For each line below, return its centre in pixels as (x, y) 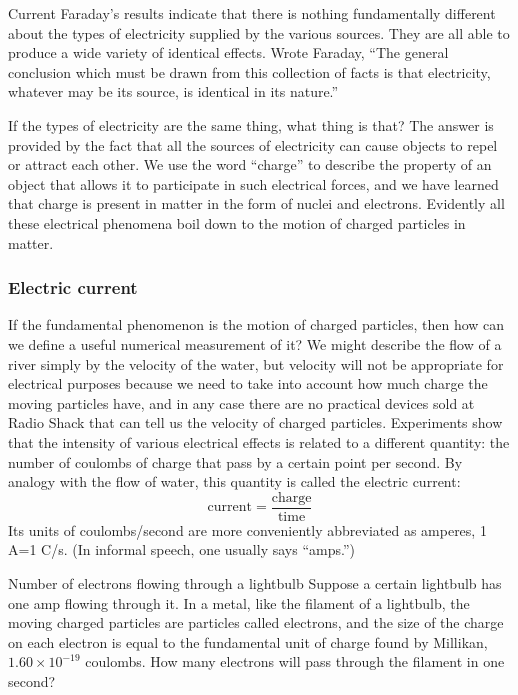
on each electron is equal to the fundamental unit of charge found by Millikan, (248, 641)
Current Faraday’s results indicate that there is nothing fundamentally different (252, 13)
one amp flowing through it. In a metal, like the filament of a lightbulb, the (239, 602)
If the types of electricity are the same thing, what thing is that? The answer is (251, 124)
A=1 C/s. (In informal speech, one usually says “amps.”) (181, 549)
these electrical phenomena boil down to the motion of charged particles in (237, 222)
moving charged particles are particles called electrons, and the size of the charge (256, 622)
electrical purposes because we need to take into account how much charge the (248, 383)
